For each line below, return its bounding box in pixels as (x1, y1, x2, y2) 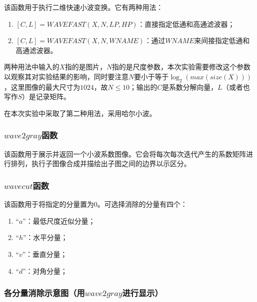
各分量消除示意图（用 (4, 287, 85, 299)
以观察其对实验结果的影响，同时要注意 (4, 71, 128, 81)
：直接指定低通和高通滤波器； (137, 18, 235, 29)
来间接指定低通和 (194, 35, 250, 46)
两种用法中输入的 (4, 61, 59, 72)
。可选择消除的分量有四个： (97, 199, 187, 209)
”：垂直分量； (22, 248, 67, 259)
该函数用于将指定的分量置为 (4, 199, 94, 209)
